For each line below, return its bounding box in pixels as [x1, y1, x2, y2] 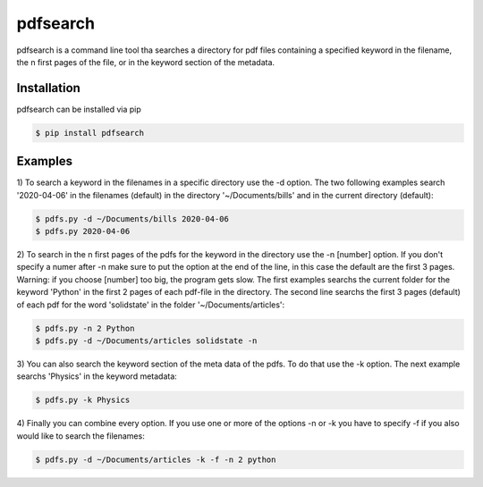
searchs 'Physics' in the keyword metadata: [16, 371, 178, 382]
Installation [16, 80, 80, 96]
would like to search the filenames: [16, 430, 145, 441]
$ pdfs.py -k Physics [35, 395, 131, 406]
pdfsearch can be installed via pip [16, 104, 142, 114]
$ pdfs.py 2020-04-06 [35, 226, 131, 237]
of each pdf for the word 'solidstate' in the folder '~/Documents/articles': [16, 299, 285, 310]
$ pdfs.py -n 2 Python [35, 323, 135, 333]
